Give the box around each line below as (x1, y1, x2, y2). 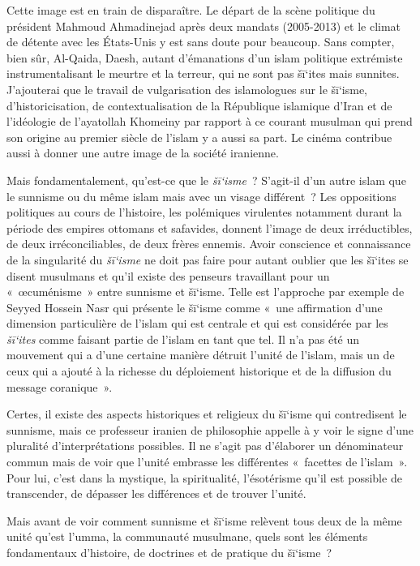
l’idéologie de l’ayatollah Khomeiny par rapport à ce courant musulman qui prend (6, 113, 413, 130)
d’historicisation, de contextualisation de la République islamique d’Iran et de (6, 96, 392, 114)
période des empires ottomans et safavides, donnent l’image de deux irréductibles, (6, 219, 413, 236)
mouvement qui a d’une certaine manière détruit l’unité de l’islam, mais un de (6, 346, 395, 363)
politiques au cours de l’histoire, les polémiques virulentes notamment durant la (6, 204, 402, 221)
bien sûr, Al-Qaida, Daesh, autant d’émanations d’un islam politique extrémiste (6, 49, 403, 66)
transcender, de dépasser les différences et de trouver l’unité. (6, 485, 306, 502)
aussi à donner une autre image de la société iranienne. (6, 144, 279, 161)
